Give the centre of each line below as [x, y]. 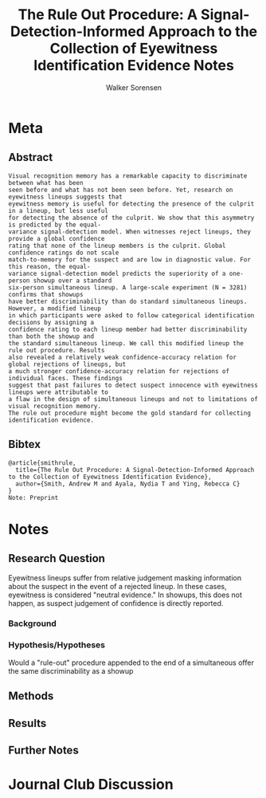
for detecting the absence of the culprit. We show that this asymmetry [131, 218]
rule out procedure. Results [57, 350]
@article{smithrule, [43, 463]
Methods [31, 696]
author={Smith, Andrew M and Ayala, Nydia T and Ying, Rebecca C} [128, 484]
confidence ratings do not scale [64, 253]
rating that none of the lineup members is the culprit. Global [117, 246]
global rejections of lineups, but [67, 364]
